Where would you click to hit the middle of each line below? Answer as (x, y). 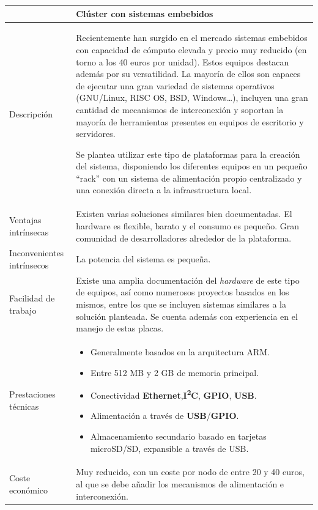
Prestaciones (32, 394)
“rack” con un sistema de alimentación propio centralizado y (189, 178)
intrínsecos (29, 264)
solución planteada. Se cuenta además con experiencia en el (187, 316)
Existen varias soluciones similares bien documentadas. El (184, 214)
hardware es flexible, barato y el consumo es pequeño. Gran (188, 225)
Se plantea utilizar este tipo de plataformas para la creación (188, 154)
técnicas (24, 406)
